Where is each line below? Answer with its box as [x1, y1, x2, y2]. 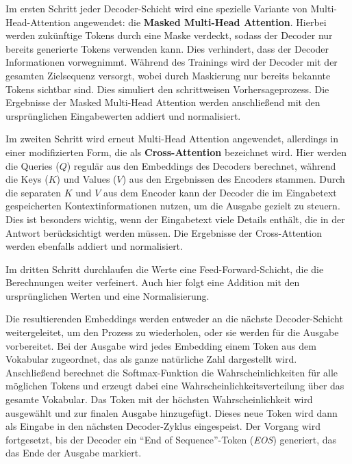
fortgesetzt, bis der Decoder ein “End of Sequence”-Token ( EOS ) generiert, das [5, 432, 337, 446]
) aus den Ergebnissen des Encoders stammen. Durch [122, 172, 345, 186]
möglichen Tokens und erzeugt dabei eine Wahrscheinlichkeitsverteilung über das [5, 378, 344, 393]
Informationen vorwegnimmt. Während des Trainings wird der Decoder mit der [5, 55, 338, 69]
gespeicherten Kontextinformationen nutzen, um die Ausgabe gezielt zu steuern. [5, 198, 340, 213]
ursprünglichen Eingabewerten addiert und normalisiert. [5, 108, 241, 123]
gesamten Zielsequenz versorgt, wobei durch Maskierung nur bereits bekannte [5, 68, 331, 82]
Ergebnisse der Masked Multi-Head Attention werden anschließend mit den [5, 95, 320, 109]
